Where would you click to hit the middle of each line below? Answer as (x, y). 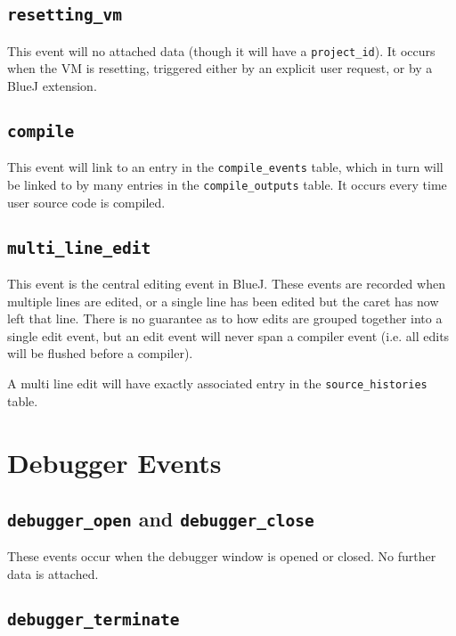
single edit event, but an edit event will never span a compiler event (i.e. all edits (228, 335)
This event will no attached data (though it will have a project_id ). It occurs (221, 50)
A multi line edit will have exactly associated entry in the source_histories (217, 383)
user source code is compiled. (86, 202)
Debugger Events (114, 462)
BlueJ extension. (52, 86)
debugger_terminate (94, 620)
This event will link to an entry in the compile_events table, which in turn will (225, 167)
